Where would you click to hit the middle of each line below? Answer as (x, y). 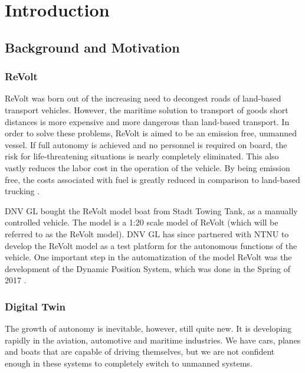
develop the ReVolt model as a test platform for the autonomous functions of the (151, 245)
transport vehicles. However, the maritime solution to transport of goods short (147, 109)
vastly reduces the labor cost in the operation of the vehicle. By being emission (147, 167)
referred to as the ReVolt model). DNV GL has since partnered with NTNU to (147, 233)
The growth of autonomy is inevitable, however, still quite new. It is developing (148, 328)
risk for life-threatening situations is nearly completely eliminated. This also (142, 156)
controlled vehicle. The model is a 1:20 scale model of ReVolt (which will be (142, 222)
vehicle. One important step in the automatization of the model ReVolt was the (148, 257)
